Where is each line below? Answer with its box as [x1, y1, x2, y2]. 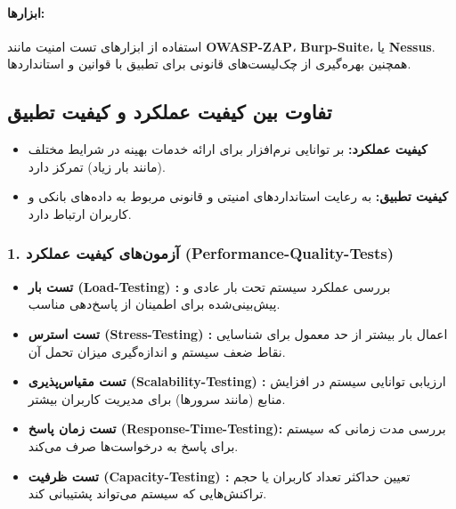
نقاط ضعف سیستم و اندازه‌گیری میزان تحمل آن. [28, 342, 286, 360]
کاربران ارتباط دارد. [28, 204, 132, 222]
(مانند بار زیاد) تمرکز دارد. [28, 157, 166, 175]
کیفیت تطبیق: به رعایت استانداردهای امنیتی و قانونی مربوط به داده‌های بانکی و [28, 187, 448, 206]
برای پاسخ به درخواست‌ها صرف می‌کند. [28, 436, 239, 455]
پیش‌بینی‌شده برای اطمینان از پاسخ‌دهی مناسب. [28, 295, 281, 313]
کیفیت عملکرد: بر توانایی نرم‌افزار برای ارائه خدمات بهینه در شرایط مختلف [28, 140, 427, 158]
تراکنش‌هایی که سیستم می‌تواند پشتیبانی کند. [28, 484, 267, 503]
